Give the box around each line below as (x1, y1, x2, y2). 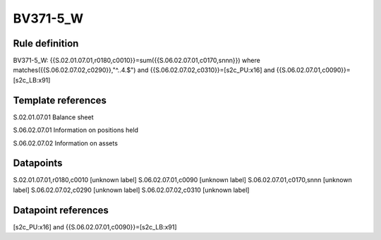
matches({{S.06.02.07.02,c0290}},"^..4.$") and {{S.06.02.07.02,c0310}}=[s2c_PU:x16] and (13, 66, 275, 74)
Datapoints (13, 157, 63, 169)
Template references (13, 94, 107, 106)
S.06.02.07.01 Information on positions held (13, 126, 139, 134)
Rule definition (13, 37, 79, 49)
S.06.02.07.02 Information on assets (13, 138, 118, 148)
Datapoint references (13, 204, 109, 216)
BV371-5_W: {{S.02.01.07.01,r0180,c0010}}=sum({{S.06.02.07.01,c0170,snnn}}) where (13, 56, 260, 65)
